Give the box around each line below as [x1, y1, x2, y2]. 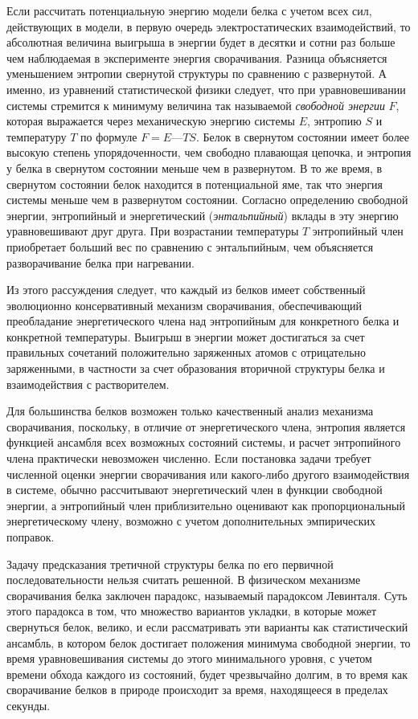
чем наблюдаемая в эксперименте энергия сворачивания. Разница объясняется [6, 49, 387, 66]
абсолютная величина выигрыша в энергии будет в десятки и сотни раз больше [6, 34, 395, 51]
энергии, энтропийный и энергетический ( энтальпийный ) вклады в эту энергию [6, 206, 399, 223]
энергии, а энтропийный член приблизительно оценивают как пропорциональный [6, 496, 405, 513]
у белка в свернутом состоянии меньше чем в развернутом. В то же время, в [6, 159, 383, 176]
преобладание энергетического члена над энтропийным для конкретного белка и [6, 313, 400, 329]
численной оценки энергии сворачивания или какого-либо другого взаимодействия [6, 465, 410, 482]
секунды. [6, 697, 51, 713]
